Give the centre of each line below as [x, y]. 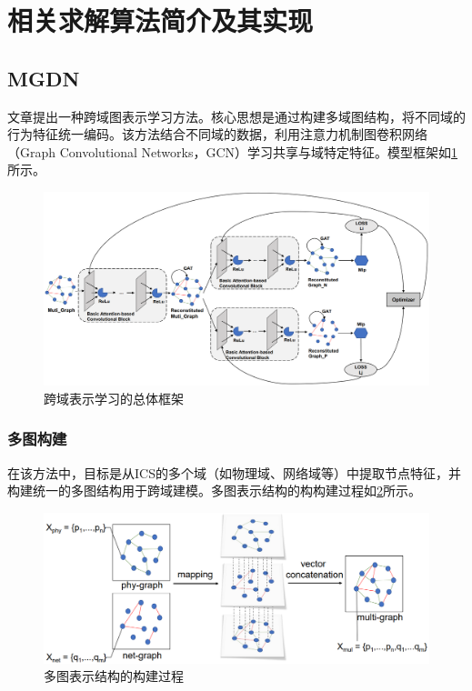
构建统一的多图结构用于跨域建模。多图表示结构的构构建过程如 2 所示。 [214, 491]
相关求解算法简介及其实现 [161, 20]
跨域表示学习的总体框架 [114, 398]
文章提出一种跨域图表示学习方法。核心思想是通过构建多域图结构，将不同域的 [236, 116]
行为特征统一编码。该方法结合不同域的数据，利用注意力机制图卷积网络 [217, 134]
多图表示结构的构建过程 [114, 676]
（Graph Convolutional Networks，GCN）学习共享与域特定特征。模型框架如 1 [233, 151]
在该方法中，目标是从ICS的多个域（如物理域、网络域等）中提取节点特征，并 [234, 472]
